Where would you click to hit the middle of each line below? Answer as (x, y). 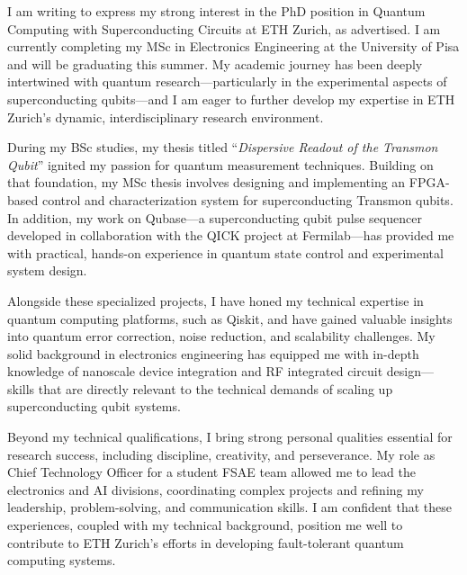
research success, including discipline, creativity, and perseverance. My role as (221, 454)
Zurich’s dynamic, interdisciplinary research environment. (166, 117)
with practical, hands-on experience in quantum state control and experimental (225, 252)
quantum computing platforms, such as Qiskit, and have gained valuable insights (230, 318)
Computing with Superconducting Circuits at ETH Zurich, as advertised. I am (224, 28)
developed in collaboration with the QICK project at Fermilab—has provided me (231, 235)
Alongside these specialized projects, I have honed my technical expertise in (216, 300)
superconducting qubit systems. (94, 406)
